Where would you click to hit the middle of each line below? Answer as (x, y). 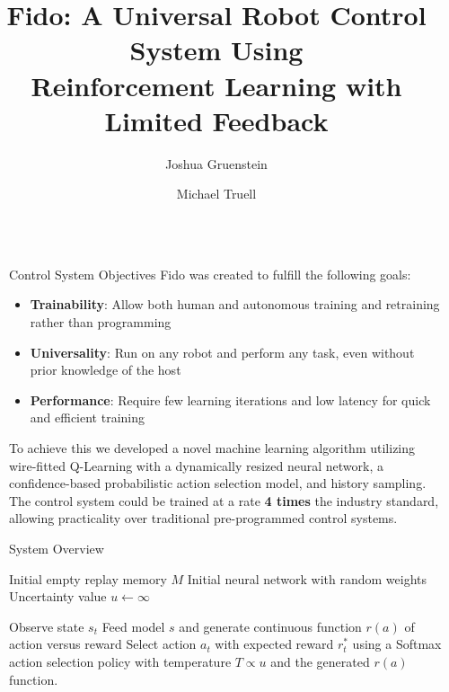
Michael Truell (216, 194)
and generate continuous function (270, 626)
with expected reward (274, 644)
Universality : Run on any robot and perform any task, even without (222, 352)
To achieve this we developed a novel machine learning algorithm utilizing (212, 448)
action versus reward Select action (103, 644)
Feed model (133, 626)
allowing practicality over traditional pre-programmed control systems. (203, 518)
